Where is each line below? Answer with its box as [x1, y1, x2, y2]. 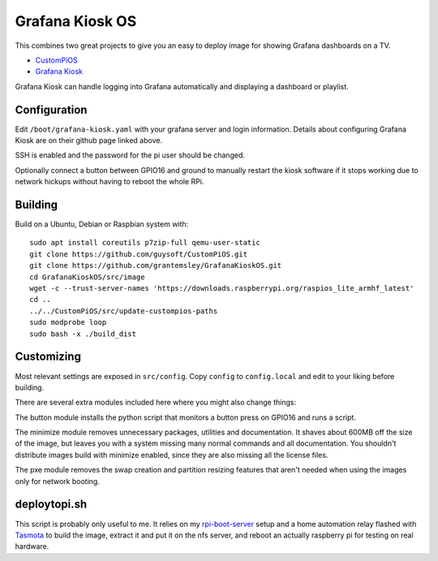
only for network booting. [15, 476, 101, 486]
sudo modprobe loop [29, 317, 107, 327]
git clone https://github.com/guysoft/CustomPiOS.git [29, 249, 247, 259]
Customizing [15, 350, 81, 364]
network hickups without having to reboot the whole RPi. [15, 177, 204, 187]
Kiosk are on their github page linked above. [15, 136, 162, 145]
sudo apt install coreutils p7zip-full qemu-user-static [29, 238, 261, 248]
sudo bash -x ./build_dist [29, 329, 137, 339]
